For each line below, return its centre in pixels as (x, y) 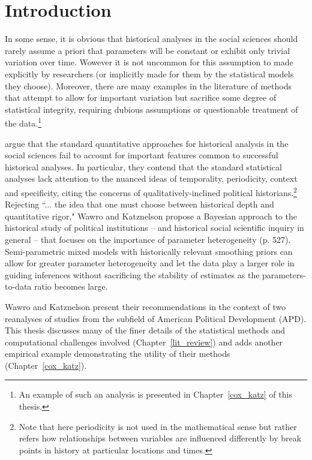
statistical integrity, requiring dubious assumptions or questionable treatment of (151, 109)
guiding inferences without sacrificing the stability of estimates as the (132, 274)
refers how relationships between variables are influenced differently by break (160, 438)
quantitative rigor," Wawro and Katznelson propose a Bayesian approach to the (151, 216)
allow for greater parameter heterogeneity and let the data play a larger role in (150, 263)
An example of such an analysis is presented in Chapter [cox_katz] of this (155, 394)
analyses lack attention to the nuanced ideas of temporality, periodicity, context (151, 178)
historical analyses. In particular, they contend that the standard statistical (143, 166)
